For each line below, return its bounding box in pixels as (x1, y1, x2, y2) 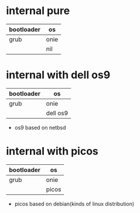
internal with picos (6, 145, 98, 158)
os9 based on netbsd (14, 124, 66, 131)
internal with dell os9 (6, 69, 111, 82)
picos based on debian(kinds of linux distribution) (14, 200, 135, 207)
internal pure (6, 4, 70, 18)
